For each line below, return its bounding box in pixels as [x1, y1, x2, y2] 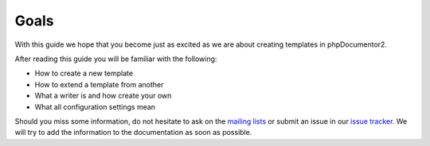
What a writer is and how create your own [34, 91, 172, 101]
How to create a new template [34, 68, 134, 79]
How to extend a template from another [34, 79, 164, 89]
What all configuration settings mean [34, 102, 155, 111]
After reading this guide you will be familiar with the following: [14, 54, 217, 63]
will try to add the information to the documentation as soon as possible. [14, 128, 252, 137]
